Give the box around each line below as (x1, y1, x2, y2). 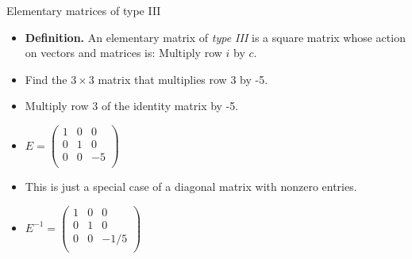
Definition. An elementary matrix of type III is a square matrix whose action (25, 29, 406, 45)
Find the (25, 70, 67, 87)
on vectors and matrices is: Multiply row (25, 44, 222, 61)
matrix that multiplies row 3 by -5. (98, 70, 268, 87)
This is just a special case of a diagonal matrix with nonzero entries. (25, 178, 357, 195)
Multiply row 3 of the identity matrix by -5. (25, 97, 239, 114)
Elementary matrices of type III (6, 2, 161, 18)
